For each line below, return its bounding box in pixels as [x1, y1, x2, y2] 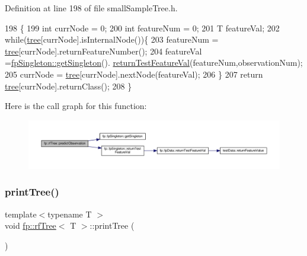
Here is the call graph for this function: [5, 100, 147, 112]
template [5, 207, 37, 220]
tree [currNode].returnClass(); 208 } [5, 79, 132, 92]
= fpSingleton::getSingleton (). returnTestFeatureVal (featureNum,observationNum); [5, 56, 303, 69]
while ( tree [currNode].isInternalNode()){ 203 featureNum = [5, 33, 219, 46]
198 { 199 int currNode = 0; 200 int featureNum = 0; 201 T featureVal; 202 [5, 21, 280, 34]
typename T [47, 207, 92, 220]
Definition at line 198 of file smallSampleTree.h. [5, 2, 178, 14]
